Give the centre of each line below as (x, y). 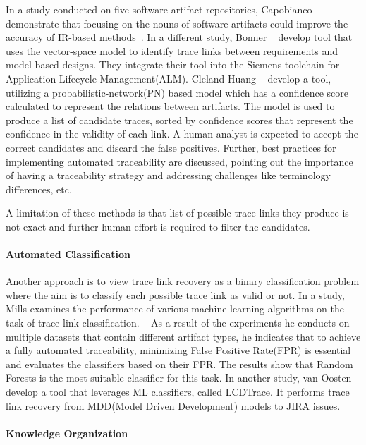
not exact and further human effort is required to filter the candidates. (158, 226)
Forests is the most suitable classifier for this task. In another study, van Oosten (179, 378)
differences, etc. (39, 189)
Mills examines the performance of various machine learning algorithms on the (175, 309)
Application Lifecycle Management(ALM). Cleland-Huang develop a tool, (169, 78)
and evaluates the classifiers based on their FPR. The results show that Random (179, 364)
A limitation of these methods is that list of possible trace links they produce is (177, 213)
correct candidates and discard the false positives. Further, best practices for (171, 147)
